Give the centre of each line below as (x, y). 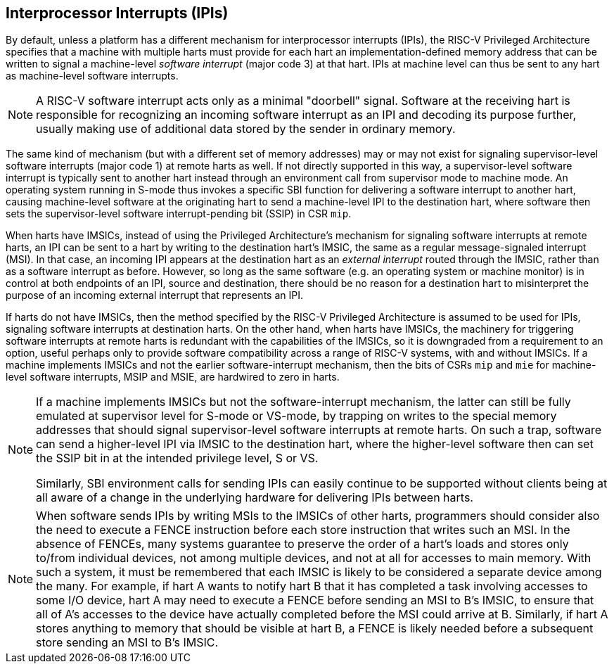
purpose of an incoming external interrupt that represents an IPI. (154, 295)
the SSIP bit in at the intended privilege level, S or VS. (177, 458)
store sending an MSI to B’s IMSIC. (127, 643)
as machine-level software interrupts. (92, 76)
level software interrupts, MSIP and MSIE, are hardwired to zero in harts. (173, 377)
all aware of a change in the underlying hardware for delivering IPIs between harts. (255, 498)
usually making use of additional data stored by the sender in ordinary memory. (246, 129)
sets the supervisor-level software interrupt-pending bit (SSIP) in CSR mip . (179, 214)
